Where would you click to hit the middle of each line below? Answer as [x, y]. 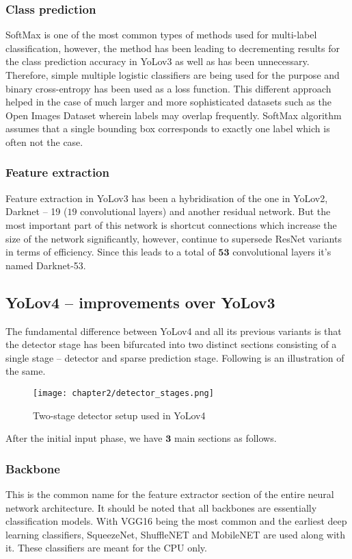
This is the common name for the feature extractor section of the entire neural [170, 494]
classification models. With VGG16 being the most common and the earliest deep [176, 521]
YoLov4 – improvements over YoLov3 [140, 302]
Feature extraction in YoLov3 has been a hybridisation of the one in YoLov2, [167, 198]
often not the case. [44, 141]
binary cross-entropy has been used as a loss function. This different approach [168, 88]
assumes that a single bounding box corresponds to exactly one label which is [168, 128]
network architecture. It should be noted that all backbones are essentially [161, 507]
